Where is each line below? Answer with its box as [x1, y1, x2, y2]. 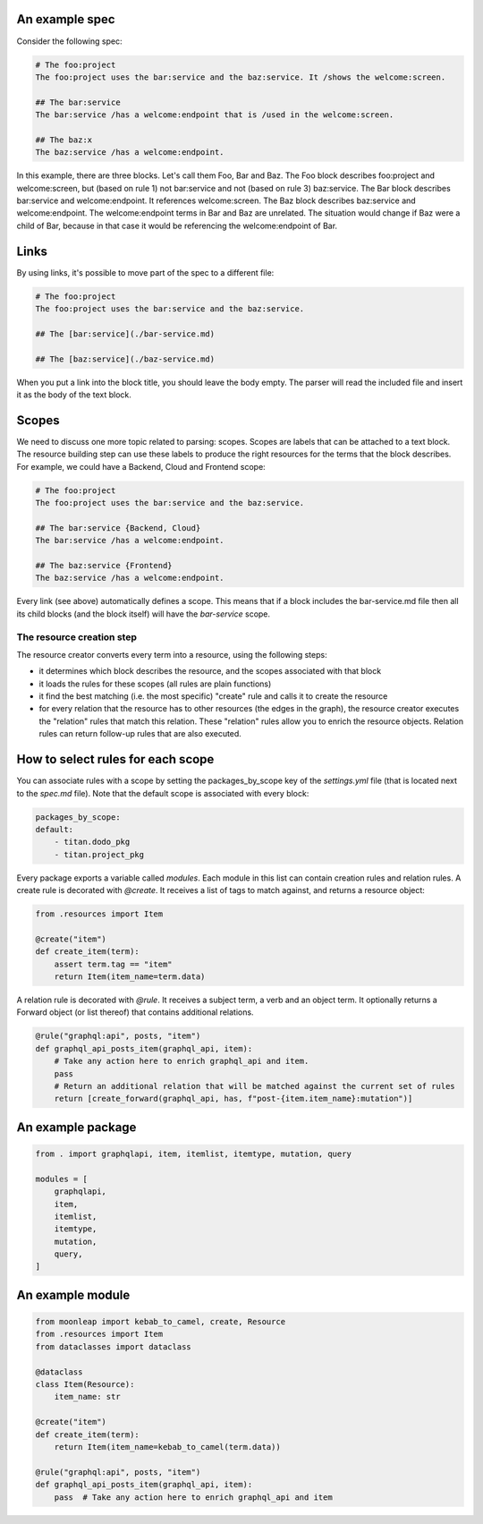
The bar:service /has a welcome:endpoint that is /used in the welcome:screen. [35, 110, 394, 120]
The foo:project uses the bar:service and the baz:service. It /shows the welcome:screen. [35, 72, 446, 82]
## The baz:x [35, 134, 93, 145]
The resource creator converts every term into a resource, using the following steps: [16, 649, 327, 660]
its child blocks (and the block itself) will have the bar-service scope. [16, 609, 271, 619]
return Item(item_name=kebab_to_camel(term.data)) [54, 1442, 281, 1452]
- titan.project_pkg [54, 849, 145, 859]
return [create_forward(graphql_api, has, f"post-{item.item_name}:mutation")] [54, 1094, 413, 1104]
